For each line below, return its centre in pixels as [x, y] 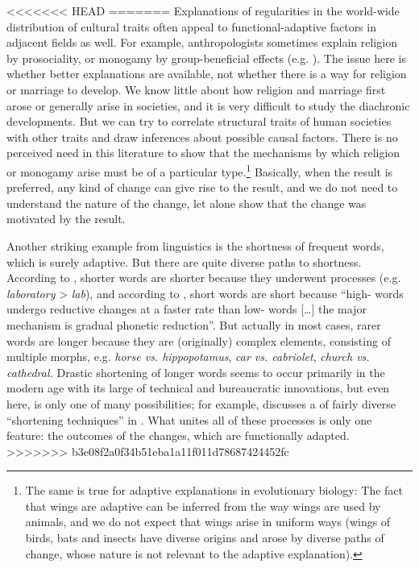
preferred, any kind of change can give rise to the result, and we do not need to [202, 187]
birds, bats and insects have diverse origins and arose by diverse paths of [205, 538]
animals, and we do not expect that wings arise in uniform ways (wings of [208, 522]
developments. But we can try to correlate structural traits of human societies [199, 121]
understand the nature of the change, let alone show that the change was [187, 203]
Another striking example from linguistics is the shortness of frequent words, [195, 245]
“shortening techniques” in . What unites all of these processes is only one [189, 419]
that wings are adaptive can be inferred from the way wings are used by [203, 506]
